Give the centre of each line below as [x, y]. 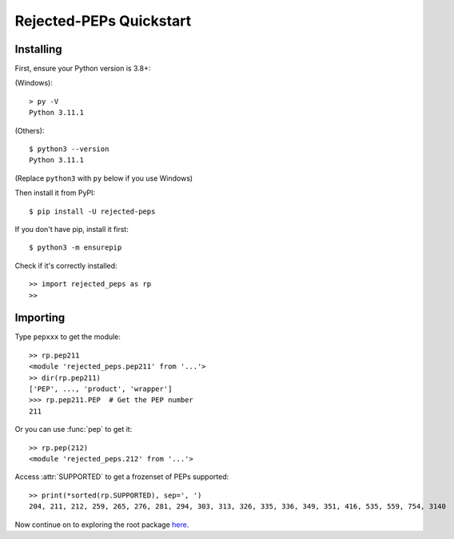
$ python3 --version [69, 149]
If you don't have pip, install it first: [72, 229]
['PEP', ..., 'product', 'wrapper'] [101, 389]
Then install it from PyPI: [55, 193]
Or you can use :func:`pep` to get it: [74, 429]
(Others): [30, 130]
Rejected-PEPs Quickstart [103, 21]
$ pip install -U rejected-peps [92, 211]
